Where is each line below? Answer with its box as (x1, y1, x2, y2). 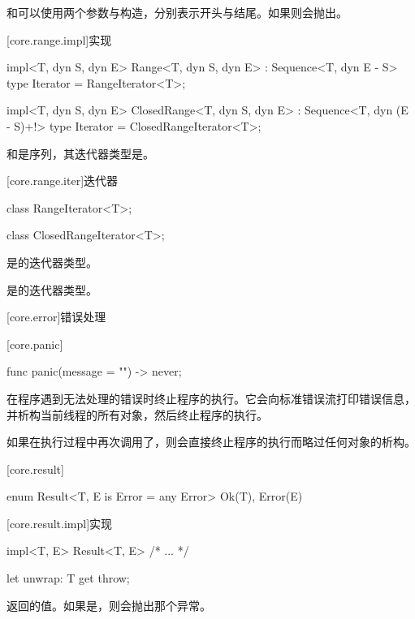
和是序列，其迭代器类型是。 (6, 144, 154, 161)
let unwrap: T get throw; (6, 570, 130, 587)
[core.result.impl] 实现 (6, 514, 113, 531)
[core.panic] (6, 335, 63, 352)
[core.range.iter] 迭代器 (6, 172, 119, 189)
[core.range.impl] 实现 (6, 31, 112, 48)
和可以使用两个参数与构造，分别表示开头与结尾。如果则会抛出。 (6, 4, 348, 20)
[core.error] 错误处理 (6, 308, 106, 325)
